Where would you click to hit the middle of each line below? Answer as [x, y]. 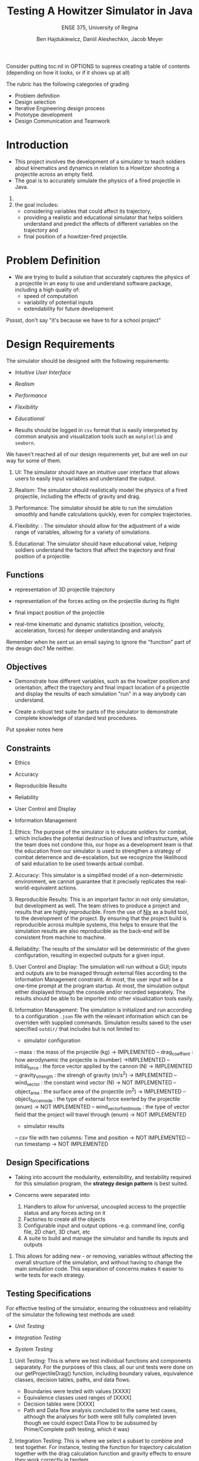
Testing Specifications [49, 1294]
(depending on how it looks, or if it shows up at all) [68, 72]
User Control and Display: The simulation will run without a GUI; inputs [101, 967]
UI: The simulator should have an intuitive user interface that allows [97, 472]
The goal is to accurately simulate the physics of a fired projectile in [98, 181]
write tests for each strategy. [50, 1275]
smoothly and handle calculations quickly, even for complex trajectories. [103, 514]
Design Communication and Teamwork [62, 121]
